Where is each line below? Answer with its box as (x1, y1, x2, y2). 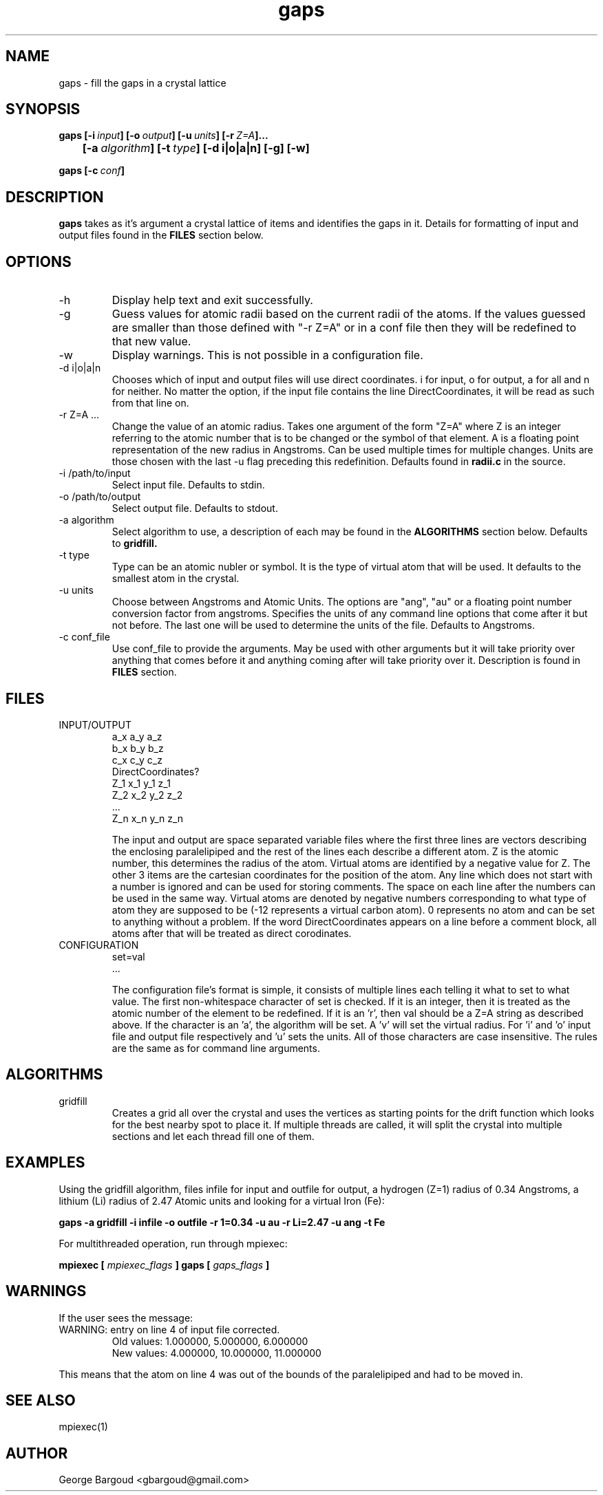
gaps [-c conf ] (59, 164, 125, 177)
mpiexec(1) (59, 1421, 108, 1433)
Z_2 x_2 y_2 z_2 (112, 788, 183, 801)
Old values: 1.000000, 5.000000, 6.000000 (112, 1335, 308, 1347)
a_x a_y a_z (112, 730, 162, 742)
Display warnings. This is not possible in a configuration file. (112, 348, 423, 363)
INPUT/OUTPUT (59, 718, 131, 731)
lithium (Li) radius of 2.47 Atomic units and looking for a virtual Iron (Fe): (59, 1194, 385, 1207)
